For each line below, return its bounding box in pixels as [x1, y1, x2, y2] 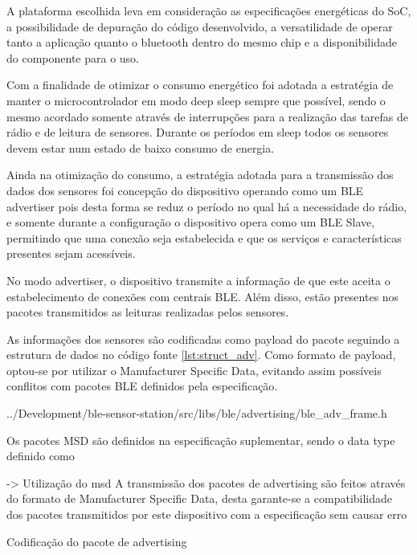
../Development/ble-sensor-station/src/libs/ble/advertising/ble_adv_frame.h [6, 405, 387, 422]
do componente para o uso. [6, 49, 140, 66]
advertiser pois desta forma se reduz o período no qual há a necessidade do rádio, [6, 198, 407, 214]
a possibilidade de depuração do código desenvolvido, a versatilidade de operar [6, 18, 393, 35]
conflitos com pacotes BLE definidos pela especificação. [6, 377, 278, 394]
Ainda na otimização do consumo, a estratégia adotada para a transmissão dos [6, 166, 394, 183]
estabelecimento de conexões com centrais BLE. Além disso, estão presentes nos [6, 288, 399, 304]
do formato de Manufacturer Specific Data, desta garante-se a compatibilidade [6, 490, 393, 507]
